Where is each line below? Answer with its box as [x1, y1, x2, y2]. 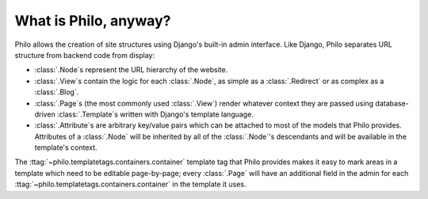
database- [375, 98, 410, 108]
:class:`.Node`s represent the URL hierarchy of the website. [34, 65, 228, 75]
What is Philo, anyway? [14, 12, 171, 29]
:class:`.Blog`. [34, 87, 79, 97]
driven [34, 109, 55, 119]
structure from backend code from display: [14, 50, 155, 59]
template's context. [34, 143, 98, 152]
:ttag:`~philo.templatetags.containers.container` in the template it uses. [14, 179, 246, 189]
